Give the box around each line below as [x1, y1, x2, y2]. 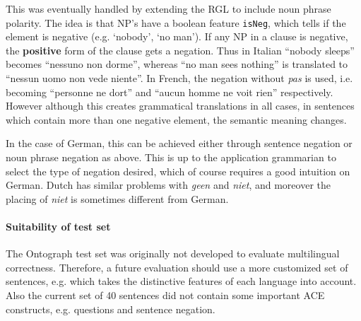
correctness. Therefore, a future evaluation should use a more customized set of [6, 259, 348, 274]
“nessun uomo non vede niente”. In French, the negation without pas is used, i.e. [6, 71, 353, 86]
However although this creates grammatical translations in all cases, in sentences [6, 98, 355, 113]
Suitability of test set [6, 218, 111, 233]
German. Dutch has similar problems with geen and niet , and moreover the [6, 177, 331, 192]
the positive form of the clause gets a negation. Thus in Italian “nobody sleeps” [6, 42, 355, 57]
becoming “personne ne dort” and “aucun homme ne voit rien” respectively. [6, 84, 333, 99]
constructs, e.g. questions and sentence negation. [6, 301, 215, 316]
